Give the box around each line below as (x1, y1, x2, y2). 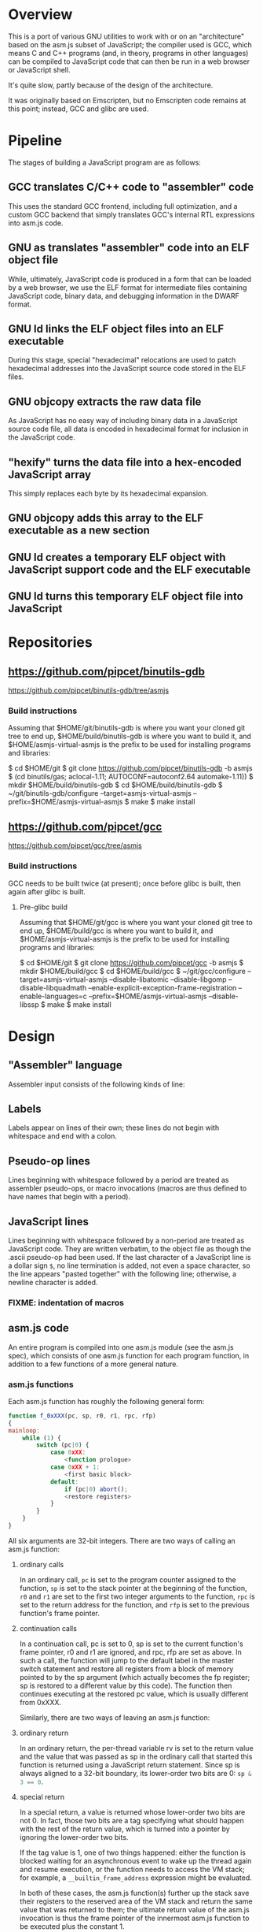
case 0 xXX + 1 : (49, 1463, 100, 1471)
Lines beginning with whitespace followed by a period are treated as (8, 1176, 229, 1185)
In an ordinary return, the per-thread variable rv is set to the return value (19, 1743, 254, 1752)
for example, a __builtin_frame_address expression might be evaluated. (19, 1873, 253, 1882)
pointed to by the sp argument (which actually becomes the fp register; (19, 1672, 250, 1681)
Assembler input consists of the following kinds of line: (8, 1079, 186, 1089)
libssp (19, 999, 39, 1009)
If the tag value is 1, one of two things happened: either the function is (19, 1848, 246, 1857)
